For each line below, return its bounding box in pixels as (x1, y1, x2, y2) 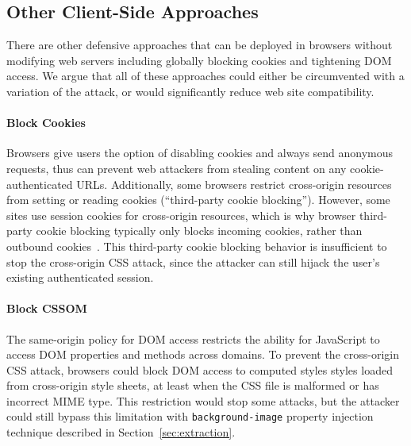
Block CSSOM (6, 300, 87, 317)
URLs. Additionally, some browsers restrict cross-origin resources (76, 175, 392, 192)
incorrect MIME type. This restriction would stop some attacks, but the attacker (6, 392, 400, 409)
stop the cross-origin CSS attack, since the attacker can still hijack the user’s (6, 253, 380, 270)
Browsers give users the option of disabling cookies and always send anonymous (6, 144, 394, 161)
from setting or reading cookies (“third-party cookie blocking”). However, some (6, 191, 390, 208)
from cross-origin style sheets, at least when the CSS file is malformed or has (6, 377, 379, 394)
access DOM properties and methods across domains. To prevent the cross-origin (6, 346, 399, 363)
